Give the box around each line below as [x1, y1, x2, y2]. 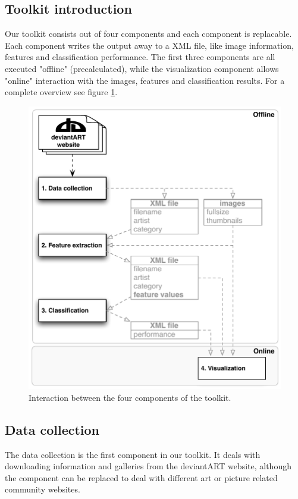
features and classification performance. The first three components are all [5, 51, 275, 63]
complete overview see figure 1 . [5, 86, 118, 98]
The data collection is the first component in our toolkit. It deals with [5, 448, 261, 460]
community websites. [5, 483, 80, 495]
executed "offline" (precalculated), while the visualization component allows [5, 62, 279, 74]
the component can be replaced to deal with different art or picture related [5, 471, 278, 484]
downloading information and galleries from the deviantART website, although [5, 460, 291, 472]
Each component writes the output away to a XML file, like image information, [5, 39, 294, 51]
